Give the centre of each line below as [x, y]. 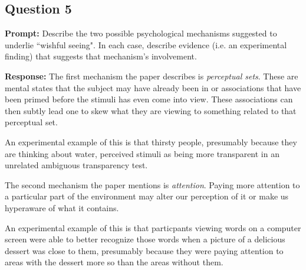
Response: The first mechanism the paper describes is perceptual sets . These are [152, 76]
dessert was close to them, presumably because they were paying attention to [144, 250]
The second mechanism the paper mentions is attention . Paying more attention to [152, 184]
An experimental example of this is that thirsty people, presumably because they [151, 141]
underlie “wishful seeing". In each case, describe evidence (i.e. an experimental [146, 44]
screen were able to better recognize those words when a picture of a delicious [145, 239]
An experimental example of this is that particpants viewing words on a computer [153, 227]
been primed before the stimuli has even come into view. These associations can [149, 99]
